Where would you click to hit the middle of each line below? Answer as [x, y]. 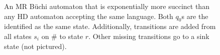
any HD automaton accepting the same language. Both [89, 16]
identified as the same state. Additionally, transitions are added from [110, 26]
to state [71, 36]
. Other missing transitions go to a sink [149, 36]
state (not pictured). [35, 46]
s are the [195, 16]
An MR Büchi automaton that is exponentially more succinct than [107, 6]
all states [18, 36]
